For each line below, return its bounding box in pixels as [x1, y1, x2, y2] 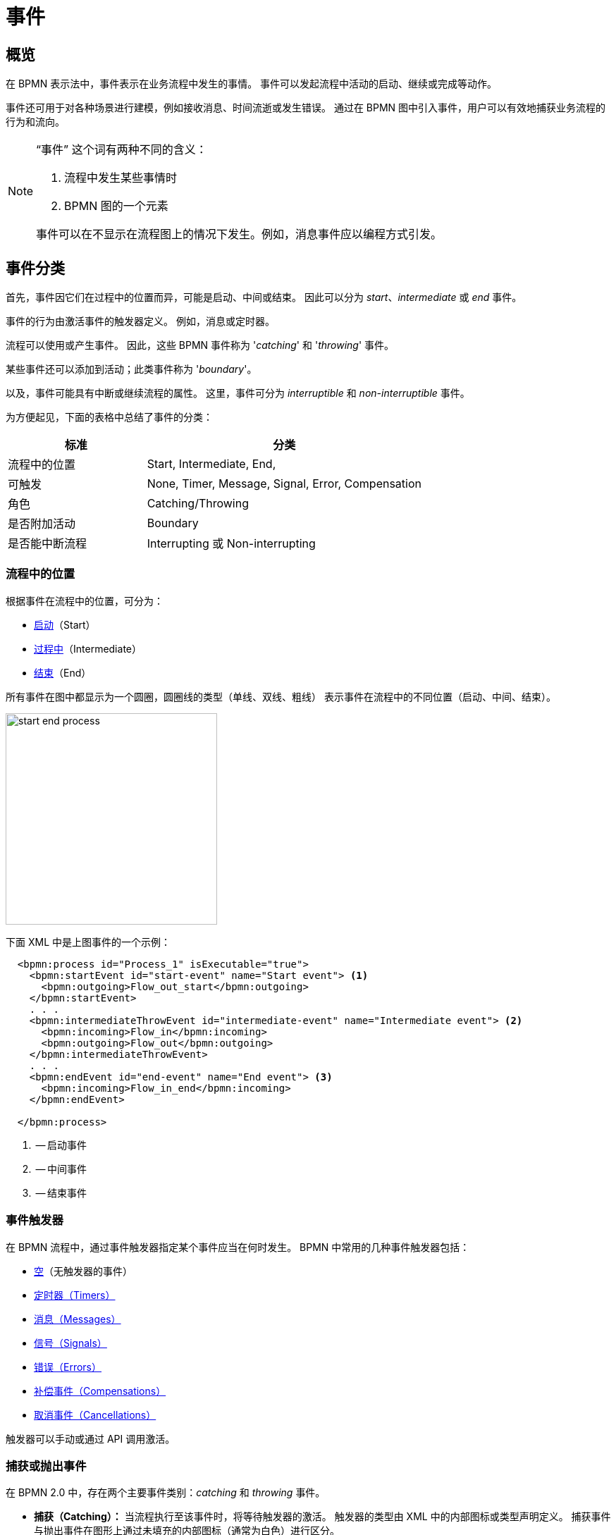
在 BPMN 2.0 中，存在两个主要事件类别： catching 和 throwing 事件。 [6, 1486, 326, 1499]
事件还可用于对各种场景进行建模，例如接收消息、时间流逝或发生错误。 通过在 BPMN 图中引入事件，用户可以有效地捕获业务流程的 [6, 101, 606, 114]
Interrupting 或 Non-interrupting [147, 536, 316, 551]
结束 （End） [34, 666, 92, 679]
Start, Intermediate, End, [147, 457, 276, 471]
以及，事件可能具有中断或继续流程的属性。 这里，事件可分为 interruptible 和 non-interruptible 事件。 [6, 387, 470, 400]
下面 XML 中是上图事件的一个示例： [6, 935, 171, 948]
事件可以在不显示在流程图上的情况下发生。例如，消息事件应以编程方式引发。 [36, 227, 443, 242]
